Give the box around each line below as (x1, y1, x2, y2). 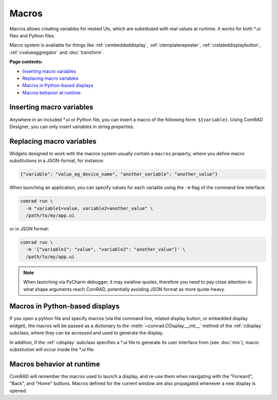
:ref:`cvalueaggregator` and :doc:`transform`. (9, 49, 105, 55)
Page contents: (9, 59, 43, 65)
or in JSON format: (9, 225, 49, 231)
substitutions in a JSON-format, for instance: (9, 158, 105, 164)
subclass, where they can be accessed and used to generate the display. (9, 330, 164, 336)
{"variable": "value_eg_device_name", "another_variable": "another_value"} (20, 172, 218, 177)
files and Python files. (9, 32, 56, 38)
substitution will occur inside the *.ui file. (9, 346, 95, 352)
